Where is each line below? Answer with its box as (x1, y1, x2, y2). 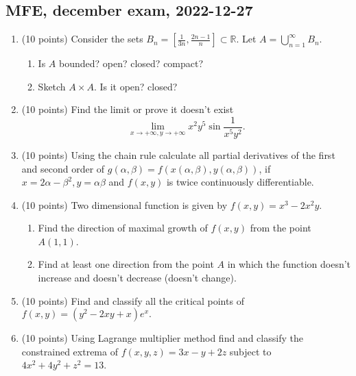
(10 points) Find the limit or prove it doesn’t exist (21, 102, 234, 116)
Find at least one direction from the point (38, 257, 214, 271)
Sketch (38, 79, 66, 93)
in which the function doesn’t (227, 257, 351, 271)
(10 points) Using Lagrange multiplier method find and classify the (21, 331, 303, 345)
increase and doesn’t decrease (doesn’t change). (38, 271, 237, 285)
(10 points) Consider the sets (21, 32, 143, 46)
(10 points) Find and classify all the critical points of (21, 293, 244, 308)
